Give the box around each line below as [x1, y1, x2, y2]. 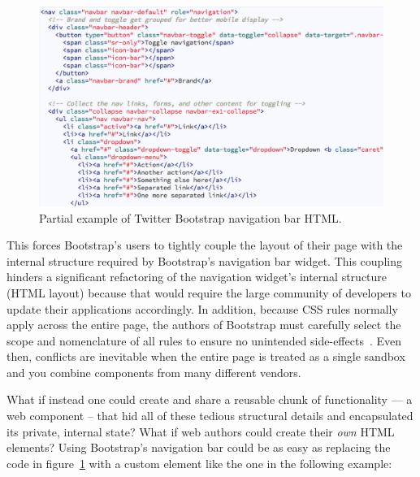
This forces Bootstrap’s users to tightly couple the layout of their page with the [6, 236, 403, 254]
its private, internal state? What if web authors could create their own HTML [6, 423, 395, 440]
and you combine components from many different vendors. [6, 363, 301, 380]
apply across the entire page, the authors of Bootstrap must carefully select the [6, 316, 401, 333]
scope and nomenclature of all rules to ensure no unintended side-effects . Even [6, 332, 402, 349]
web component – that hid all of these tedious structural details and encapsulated [6, 407, 414, 424]
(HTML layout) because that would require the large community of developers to [6, 284, 411, 301]
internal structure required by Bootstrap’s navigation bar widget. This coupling [6, 252, 402, 269]
